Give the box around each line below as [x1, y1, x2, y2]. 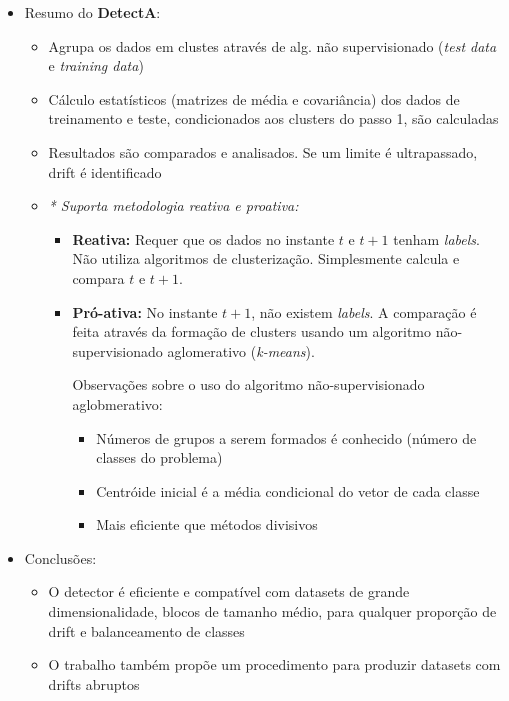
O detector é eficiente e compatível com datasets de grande [48, 581, 410, 602]
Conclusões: [24, 547, 97, 568]
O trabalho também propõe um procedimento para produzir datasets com [48, 654, 501, 675]
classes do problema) [96, 447, 223, 468]
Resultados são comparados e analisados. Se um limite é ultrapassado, [48, 141, 478, 162]
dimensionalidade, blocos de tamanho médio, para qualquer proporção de [48, 601, 497, 622]
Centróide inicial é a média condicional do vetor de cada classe [96, 480, 480, 501]
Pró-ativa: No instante [72, 301, 218, 322]
